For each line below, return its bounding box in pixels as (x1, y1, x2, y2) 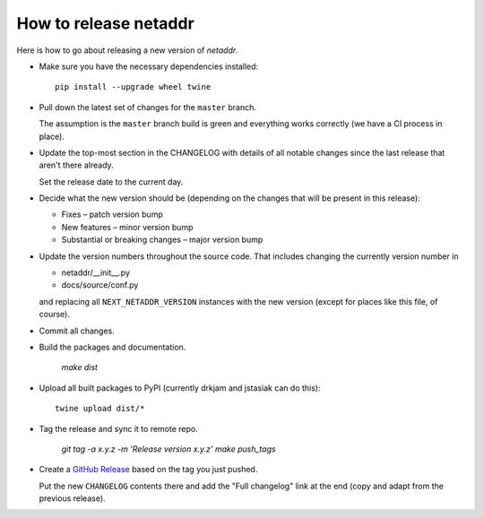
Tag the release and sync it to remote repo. (39, 423, 198, 434)
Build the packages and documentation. (39, 341, 186, 352)
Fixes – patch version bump (61, 209, 163, 220)
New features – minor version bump (61, 221, 194, 232)
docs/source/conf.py (61, 280, 139, 290)
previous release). (39, 493, 107, 504)
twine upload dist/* (55, 403, 145, 414)
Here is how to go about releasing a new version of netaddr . (16, 45, 239, 56)
